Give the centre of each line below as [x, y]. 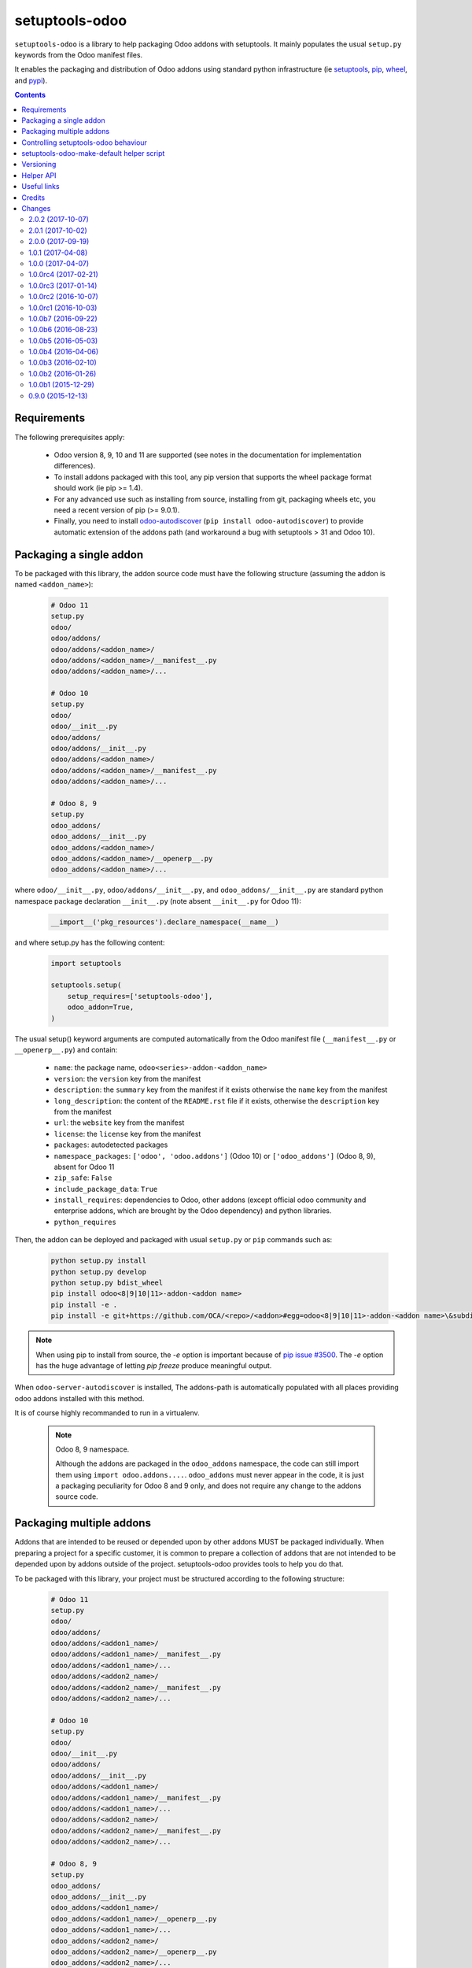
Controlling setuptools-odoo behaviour [84, 142]
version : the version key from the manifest [127, 1078]
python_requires [85, 1222]
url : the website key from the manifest [119, 1123]
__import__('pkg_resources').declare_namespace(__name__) [165, 922]
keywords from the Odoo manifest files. [79, 54]
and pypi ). [31, 80]
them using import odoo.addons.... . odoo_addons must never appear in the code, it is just [210, 1474]
